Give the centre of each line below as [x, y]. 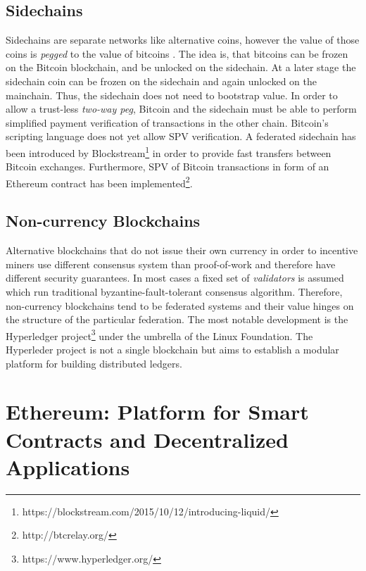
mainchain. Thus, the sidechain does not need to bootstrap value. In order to [172, 95]
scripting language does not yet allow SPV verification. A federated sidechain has [181, 136]
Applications [68, 466]
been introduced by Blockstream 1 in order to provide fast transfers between [169, 151]
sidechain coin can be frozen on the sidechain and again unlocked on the [161, 81]
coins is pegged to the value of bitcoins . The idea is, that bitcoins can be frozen [177, 53]
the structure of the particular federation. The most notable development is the [177, 319]
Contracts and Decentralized [147, 439]
